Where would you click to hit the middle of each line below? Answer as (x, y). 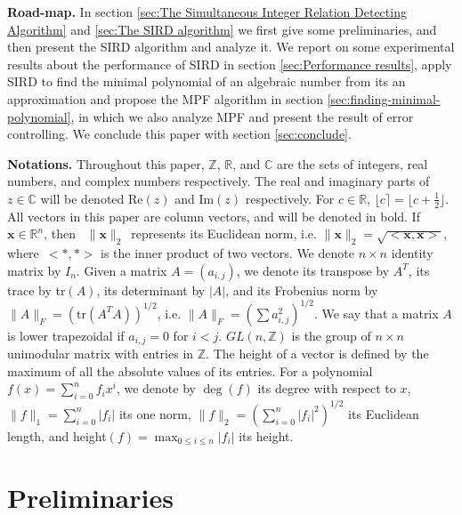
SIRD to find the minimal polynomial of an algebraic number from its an (207, 81)
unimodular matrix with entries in (101, 354)
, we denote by (156, 388)
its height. (266, 435)
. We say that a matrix (376, 313)
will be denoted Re (92, 198)
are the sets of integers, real (352, 163)
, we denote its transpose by (313, 270)
